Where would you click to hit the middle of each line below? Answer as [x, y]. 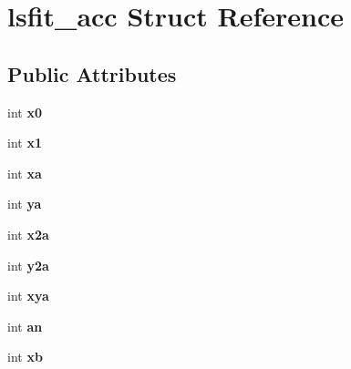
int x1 [25, 143]
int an [25, 326]
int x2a [28, 234]
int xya [28, 296]
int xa [25, 173]
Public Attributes [92, 73]
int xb [25, 357]
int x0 [25, 112]
